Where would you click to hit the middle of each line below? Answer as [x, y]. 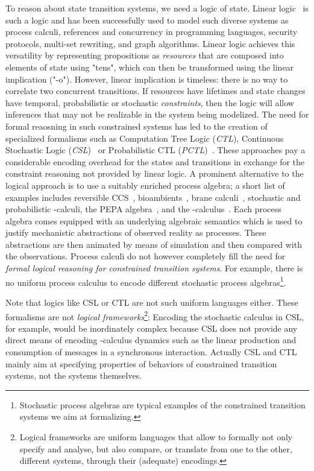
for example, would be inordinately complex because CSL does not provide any [152, 328]
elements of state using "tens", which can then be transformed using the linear [150, 67]
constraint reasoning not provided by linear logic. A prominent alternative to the [155, 173]
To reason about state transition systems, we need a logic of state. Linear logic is [157, 8]
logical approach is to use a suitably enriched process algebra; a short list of [145, 185]
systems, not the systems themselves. [74, 375]
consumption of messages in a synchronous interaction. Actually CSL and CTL [151, 351]
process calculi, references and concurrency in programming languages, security [152, 32]
